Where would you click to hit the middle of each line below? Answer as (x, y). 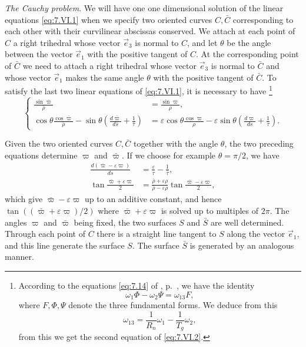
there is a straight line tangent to (157, 234)
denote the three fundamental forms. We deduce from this (173, 305)
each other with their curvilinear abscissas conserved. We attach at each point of (150, 31)
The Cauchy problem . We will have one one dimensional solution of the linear (144, 8)
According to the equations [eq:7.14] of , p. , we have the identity (137, 285)
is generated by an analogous (242, 245)
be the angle (249, 42)
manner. (19, 257)
